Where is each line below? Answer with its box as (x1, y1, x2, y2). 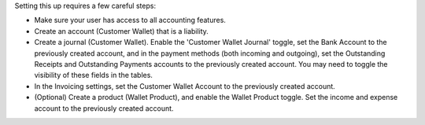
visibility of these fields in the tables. (34, 71, 153, 80)
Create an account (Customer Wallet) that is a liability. (34, 26, 209, 35)
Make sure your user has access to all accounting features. (34, 16, 226, 25)
